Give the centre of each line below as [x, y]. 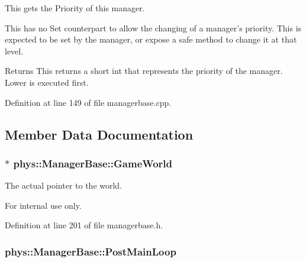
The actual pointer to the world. [64, 185]
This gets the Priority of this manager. [75, 8]
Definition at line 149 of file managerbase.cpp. [88, 102]
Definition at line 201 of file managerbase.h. [84, 225]
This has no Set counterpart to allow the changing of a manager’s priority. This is [153, 28]
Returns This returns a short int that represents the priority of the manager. [144, 71]
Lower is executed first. [47, 82]
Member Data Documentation [99, 134]
